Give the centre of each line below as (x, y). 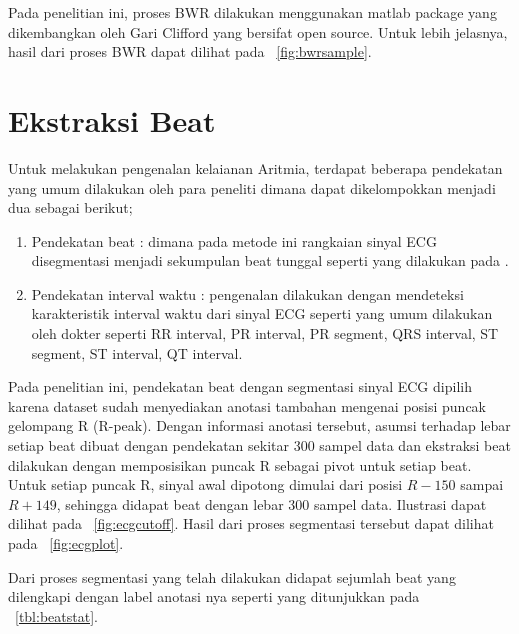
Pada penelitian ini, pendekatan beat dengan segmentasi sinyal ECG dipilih (240, 386)
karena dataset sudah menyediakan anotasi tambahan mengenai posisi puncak (247, 405)
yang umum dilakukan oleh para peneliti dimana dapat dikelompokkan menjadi (252, 187)
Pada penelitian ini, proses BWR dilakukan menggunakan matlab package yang (252, 12)
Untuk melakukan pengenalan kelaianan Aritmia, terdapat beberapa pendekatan (255, 167)
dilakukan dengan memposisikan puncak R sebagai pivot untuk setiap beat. (240, 464)
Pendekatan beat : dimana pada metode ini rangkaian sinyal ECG (234, 240)
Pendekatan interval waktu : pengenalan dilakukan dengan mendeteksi (247, 293)
